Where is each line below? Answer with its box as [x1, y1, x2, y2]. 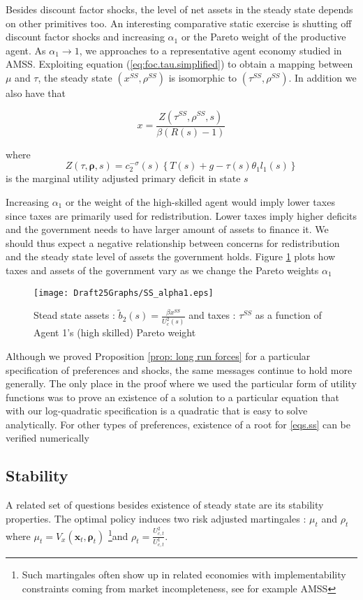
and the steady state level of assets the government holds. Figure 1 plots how [6, 249, 336, 264]
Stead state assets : [34, 308, 115, 322]
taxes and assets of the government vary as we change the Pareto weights [6, 262, 319, 277]
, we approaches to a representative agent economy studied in [79, 43, 342, 57]
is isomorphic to [168, 70, 237, 84]
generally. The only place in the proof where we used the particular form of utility [6, 376, 357, 391]
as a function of [255, 308, 322, 322]
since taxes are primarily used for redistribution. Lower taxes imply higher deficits [6, 208, 357, 223]
